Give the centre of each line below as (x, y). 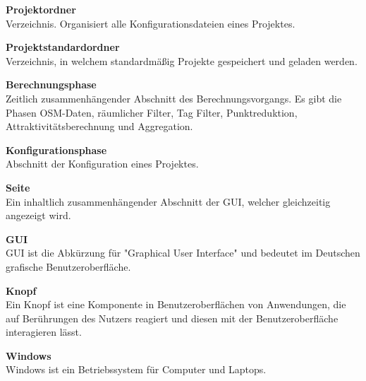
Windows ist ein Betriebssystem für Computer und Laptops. (136, 369)
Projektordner (41, 9)
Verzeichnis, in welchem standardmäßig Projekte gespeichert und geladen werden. (182, 60)
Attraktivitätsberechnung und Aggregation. (99, 126)
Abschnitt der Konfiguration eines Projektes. (102, 164)
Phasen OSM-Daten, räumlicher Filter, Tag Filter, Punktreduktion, (152, 112)
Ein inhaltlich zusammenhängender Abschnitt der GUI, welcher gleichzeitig (168, 201)
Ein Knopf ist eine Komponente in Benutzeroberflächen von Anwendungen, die (176, 304)
